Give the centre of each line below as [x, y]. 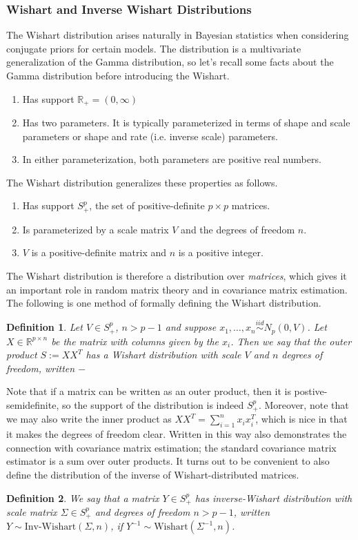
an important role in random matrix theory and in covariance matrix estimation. [177, 289]
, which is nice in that [301, 419]
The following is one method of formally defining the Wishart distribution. [164, 303]
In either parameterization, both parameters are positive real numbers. [172, 159]
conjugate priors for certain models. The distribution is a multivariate [154, 48]
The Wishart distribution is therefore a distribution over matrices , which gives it [177, 276]
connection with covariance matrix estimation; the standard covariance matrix [171, 447]
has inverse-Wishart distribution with [274, 498]
